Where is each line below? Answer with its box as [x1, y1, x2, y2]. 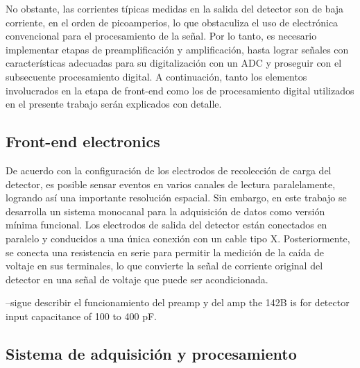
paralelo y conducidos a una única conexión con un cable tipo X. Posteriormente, [6, 231, 350, 245]
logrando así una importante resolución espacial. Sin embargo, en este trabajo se [6, 190, 347, 205]
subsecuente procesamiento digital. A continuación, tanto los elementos [6, 69, 307, 83]
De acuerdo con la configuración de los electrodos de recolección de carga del [6, 162, 332, 177]
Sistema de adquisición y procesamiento [6, 342, 297, 364]
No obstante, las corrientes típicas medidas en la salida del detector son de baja [6, 1, 344, 15]
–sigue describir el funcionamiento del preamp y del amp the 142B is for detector [6, 295, 350, 310]
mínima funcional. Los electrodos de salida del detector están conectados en [6, 217, 327, 232]
